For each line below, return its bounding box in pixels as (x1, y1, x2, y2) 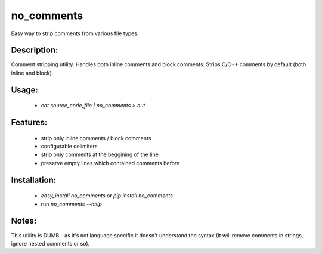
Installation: (11, 175, 57, 185)
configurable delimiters (41, 143, 98, 150)
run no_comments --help (41, 200, 103, 207)
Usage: (11, 85, 39, 95)
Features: (11, 117, 48, 128)
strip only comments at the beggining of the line (41, 151, 159, 158)
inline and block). (11, 69, 54, 76)
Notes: (11, 216, 37, 226)
